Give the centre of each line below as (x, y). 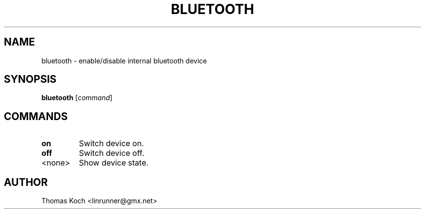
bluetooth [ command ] (77, 98)
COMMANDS (36, 116)
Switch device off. (112, 153)
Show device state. (114, 163)
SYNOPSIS (30, 79)
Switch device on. (111, 144)
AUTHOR (26, 182)
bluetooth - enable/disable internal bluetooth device (124, 61)
